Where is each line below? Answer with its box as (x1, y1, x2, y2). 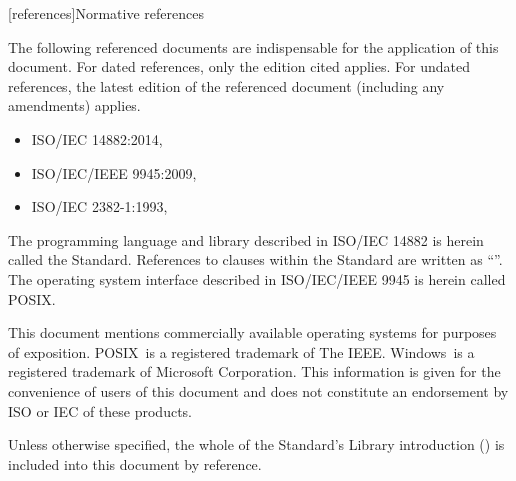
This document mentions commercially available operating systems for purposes (8, 322, 497, 343)
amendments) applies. (8, 95, 141, 116)
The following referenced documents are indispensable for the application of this (8, 36, 499, 57)
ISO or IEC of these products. (8, 400, 192, 421)
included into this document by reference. (8, 453, 262, 474)
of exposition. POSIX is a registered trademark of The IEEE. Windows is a (8, 341, 475, 362)
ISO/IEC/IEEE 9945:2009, (31, 162, 197, 183)
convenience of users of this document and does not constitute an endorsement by (8, 380, 509, 401)
